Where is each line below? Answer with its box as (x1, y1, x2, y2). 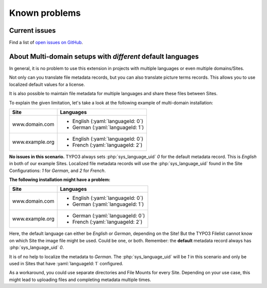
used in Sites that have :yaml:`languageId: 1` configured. (9, 261, 124, 267)
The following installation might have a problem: (9, 176, 111, 183)
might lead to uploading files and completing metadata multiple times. (9, 277, 151, 283)
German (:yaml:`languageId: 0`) (72, 212, 145, 219)
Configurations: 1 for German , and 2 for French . (9, 168, 106, 173)
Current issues (9, 26, 56, 35)
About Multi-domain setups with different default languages (9, 52, 199, 60)
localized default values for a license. (9, 81, 85, 87)
